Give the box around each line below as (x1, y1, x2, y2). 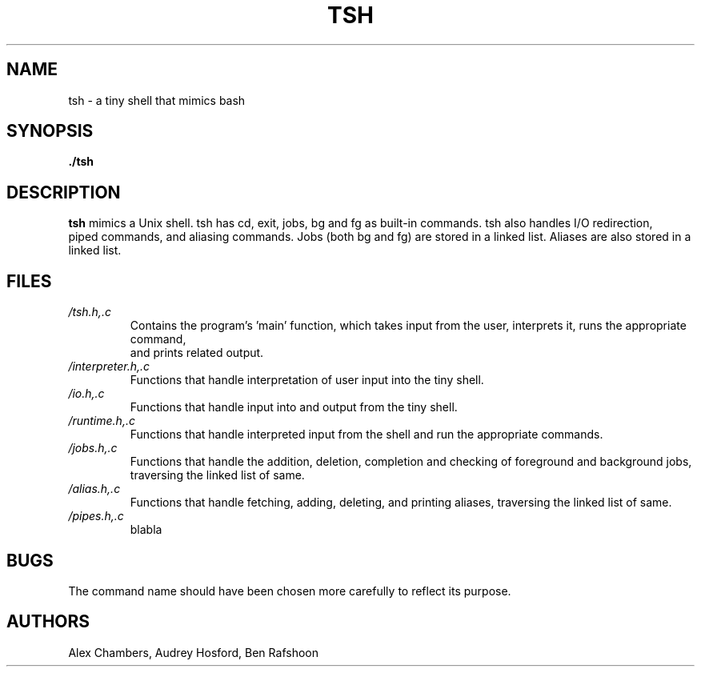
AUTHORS (6, 611, 90, 632)
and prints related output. (130, 346, 264, 360)
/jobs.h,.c (68, 441, 118, 455)
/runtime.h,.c (68, 414, 135, 428)
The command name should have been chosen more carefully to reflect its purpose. (68, 583, 511, 598)
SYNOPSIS (6, 121, 94, 142)
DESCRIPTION (6, 182, 121, 202)
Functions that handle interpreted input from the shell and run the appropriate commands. (130, 427, 603, 442)
